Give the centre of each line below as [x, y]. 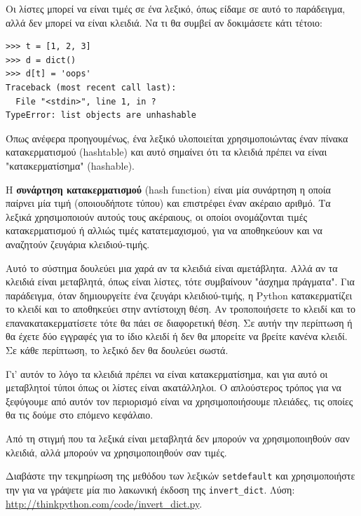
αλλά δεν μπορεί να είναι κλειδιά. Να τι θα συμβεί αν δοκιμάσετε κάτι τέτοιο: [164, 22]
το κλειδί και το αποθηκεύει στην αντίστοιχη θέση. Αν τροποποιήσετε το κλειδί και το [181, 309]
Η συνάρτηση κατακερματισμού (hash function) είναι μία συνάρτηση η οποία [168, 189]
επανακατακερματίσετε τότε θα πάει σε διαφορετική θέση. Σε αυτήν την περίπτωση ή [179, 322]
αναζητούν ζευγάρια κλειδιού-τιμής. [78, 244]
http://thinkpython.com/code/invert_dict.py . [104, 503]
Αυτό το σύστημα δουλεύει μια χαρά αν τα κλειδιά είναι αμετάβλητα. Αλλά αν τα [172, 267]
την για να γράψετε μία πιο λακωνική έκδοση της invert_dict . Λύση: [150, 489]
